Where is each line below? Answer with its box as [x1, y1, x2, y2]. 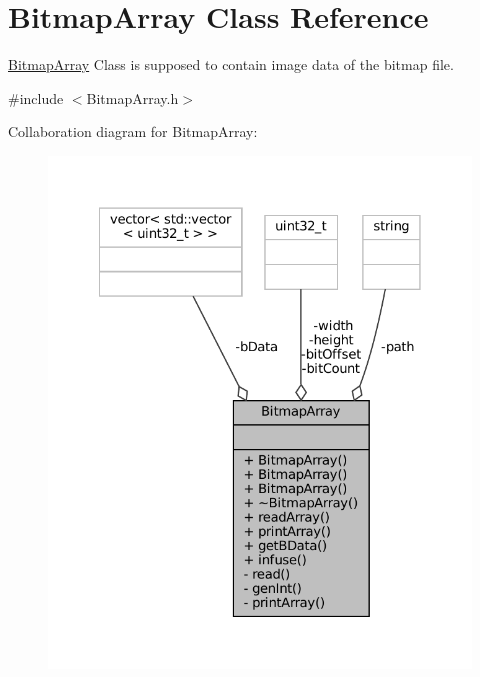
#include [8, 87, 64, 108]
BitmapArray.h [86, 87, 179, 108]
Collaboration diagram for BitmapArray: [8, 121, 258, 142]
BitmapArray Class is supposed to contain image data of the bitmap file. [8, 54, 454, 75]
